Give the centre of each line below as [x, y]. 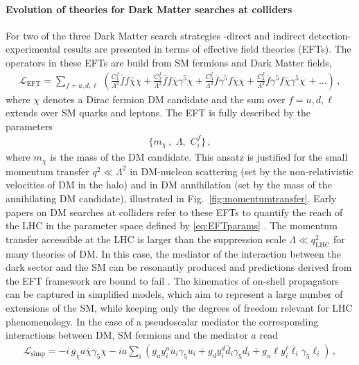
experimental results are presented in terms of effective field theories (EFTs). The [178, 49]
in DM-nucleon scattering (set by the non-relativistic [242, 171]
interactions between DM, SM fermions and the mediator [127, 335]
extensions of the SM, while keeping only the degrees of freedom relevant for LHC [179, 307]
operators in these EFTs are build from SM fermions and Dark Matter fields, [169, 62]
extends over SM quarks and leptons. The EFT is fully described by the [158, 113]
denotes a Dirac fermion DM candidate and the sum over [164, 99]
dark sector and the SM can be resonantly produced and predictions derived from [179, 267]
